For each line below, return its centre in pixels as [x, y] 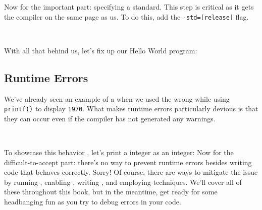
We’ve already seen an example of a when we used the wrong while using [117, 98]
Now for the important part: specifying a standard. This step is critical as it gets [129, 7]
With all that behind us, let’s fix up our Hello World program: [101, 50]
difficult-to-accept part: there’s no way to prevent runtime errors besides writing [128, 162]
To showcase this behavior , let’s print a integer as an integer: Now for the [119, 152]
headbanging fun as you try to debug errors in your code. [93, 202]
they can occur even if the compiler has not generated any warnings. [110, 118]
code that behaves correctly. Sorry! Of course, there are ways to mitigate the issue [131, 172]
